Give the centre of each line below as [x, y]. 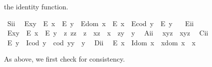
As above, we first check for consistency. [64, 59]
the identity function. [36, 6]
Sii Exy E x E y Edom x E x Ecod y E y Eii [100, 23]
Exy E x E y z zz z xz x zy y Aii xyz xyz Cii [108, 33]
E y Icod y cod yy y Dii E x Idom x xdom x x [101, 42]
